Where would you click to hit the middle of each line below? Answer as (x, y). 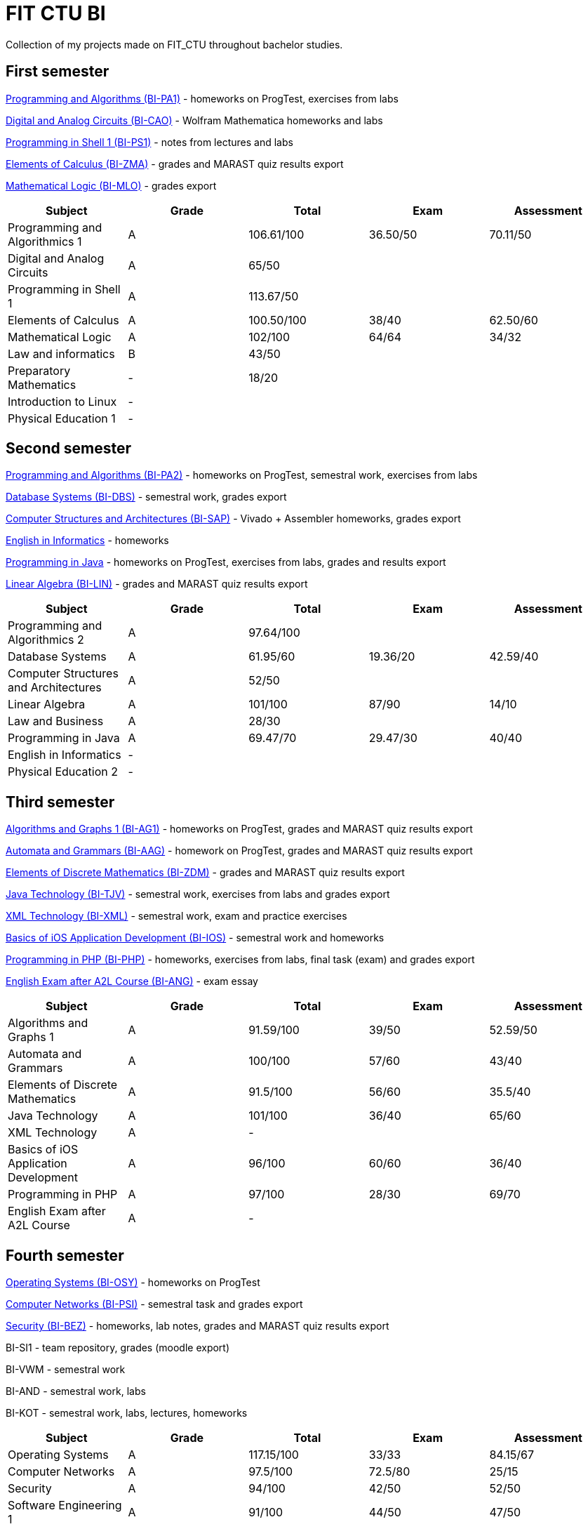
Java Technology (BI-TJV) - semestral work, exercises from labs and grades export (198, 894)
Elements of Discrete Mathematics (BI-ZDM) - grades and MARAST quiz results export (205, 873)
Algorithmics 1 (45, 241)
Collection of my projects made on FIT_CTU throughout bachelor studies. (174, 44)
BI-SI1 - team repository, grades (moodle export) (118, 1348)
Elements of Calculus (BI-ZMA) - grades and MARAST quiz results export (175, 164)
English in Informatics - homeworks (87, 541)
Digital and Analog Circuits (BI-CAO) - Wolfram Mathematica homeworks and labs (194, 120)
